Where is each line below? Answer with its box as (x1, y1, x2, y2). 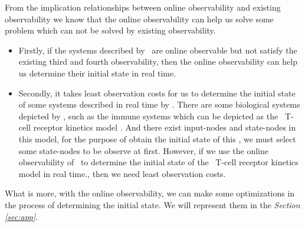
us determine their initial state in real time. (18, 66, 176, 79)
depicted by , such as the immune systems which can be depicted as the (18, 109, 278, 122)
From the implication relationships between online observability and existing (5, 1, 281, 13)
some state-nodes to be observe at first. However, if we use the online (18, 144, 269, 156)
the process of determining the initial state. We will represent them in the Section (5, 198, 300, 211)
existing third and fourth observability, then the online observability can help (18, 55, 297, 68)
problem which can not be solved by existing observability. (5, 24, 216, 36)
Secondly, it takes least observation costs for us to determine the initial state (18, 86, 296, 99)
